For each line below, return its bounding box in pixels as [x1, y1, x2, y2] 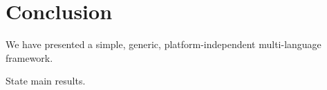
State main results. [6, 74, 86, 88]
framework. [6, 50, 53, 65]
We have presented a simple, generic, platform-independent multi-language [6, 37, 321, 52]
